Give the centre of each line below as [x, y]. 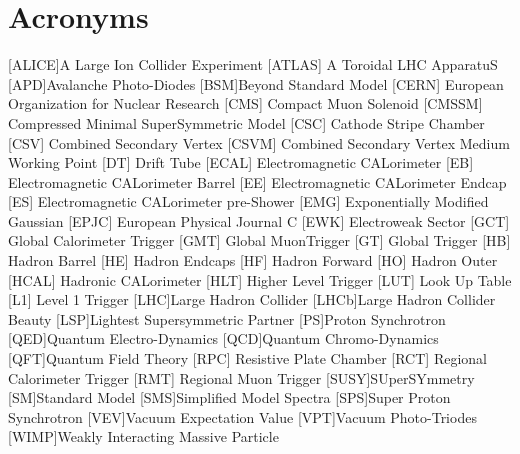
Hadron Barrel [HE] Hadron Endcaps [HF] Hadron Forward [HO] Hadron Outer [253, 260]
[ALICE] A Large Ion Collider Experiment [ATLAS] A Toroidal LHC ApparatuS [253, 64]
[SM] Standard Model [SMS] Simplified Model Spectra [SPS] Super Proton [229, 397]
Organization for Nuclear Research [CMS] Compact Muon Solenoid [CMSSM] [245, 103]
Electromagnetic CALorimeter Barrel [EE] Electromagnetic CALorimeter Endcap [257, 181]
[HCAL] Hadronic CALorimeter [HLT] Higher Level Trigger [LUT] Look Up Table [260, 279]
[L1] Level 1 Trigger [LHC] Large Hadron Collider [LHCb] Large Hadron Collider [252, 299]
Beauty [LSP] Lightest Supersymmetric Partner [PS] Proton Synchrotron [227, 318]
